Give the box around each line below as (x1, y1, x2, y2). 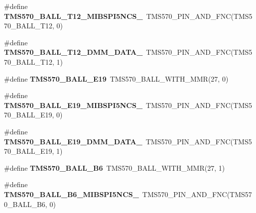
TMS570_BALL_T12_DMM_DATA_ (4, 47, 143, 57)
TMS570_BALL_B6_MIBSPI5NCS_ (4, 189, 139, 199)
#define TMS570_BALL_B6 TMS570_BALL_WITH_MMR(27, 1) (4, 162, 225, 173)
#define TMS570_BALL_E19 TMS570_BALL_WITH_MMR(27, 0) (4, 73, 229, 84)
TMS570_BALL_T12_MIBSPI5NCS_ (4, 10, 143, 21)
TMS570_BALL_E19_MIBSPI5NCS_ (4, 100, 143, 110)
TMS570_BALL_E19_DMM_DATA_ (4, 136, 142, 146)
